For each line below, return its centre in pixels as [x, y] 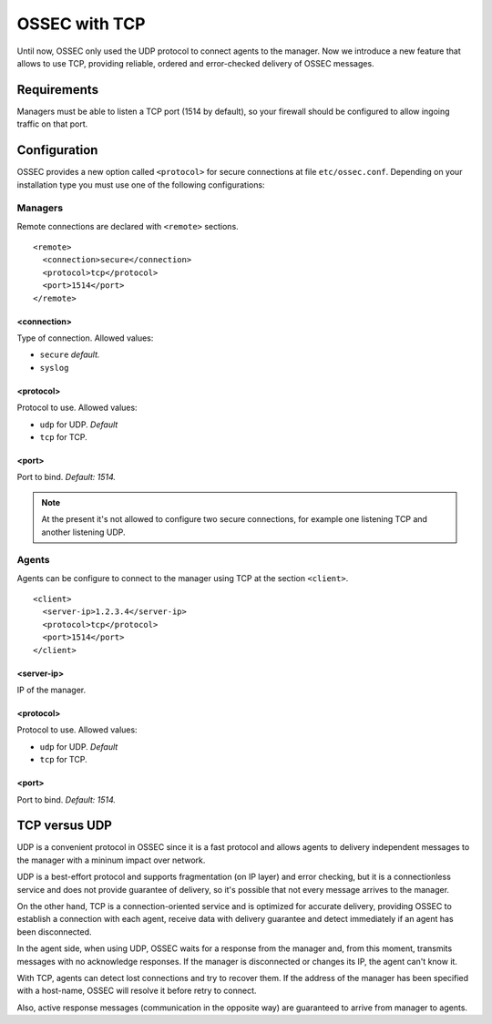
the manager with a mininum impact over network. [111, 860]
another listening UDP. [84, 532]
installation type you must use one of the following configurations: [141, 184]
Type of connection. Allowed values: [85, 338]
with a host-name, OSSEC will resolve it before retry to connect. [137, 991]
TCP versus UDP [65, 826]
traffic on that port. [52, 124]
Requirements [58, 90]
